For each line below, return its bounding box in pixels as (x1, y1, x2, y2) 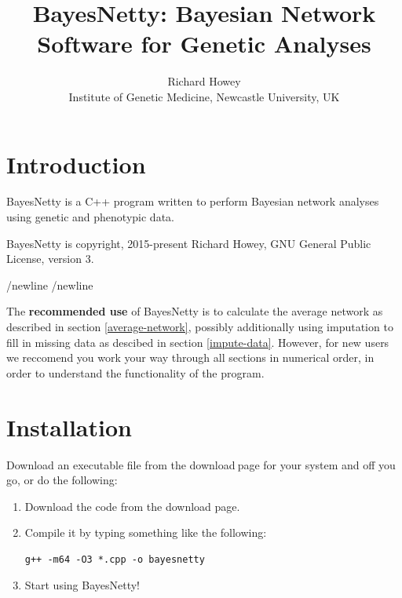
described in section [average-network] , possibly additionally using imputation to (6, 319, 393, 334)
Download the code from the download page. (24, 498, 240, 514)
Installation (6, 410, 132, 443)
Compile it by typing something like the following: (24, 524, 267, 541)
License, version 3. (6, 250, 94, 267)
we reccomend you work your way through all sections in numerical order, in (6, 349, 375, 366)
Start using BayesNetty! (24, 577, 141, 593)
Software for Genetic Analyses (37, 27, 371, 60)
